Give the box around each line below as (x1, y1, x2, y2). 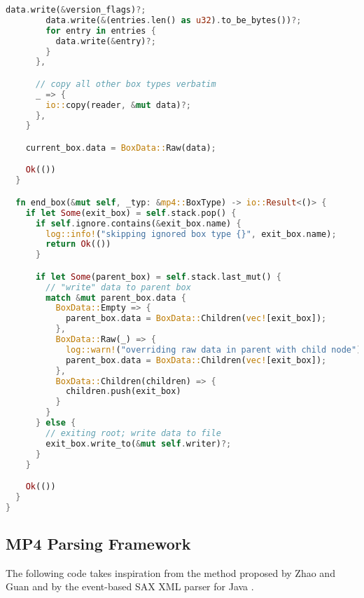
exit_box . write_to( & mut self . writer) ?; (45, 438, 232, 449)
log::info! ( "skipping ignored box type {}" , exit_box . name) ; (45, 229, 337, 239)
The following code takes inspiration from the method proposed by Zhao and (6, 565, 335, 580)
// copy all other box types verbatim (35, 79, 216, 89)
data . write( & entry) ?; (55, 36, 156, 46)
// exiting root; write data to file (45, 428, 221, 438)
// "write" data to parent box (45, 282, 191, 292)
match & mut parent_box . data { (45, 292, 186, 303)
